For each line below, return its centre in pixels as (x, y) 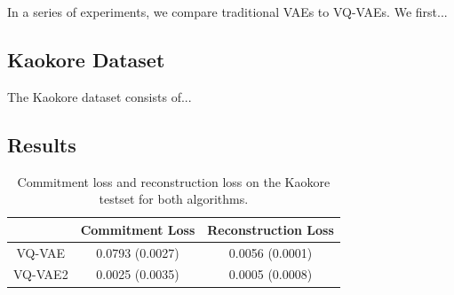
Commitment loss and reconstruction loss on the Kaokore (174, 181)
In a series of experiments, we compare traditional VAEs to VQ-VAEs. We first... (227, 12)
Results (42, 144)
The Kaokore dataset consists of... (100, 96)
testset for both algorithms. (174, 199)
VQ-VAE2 (41, 274)
